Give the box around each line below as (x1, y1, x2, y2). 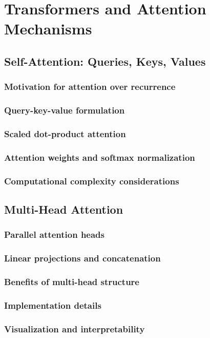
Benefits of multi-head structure (4, 275, 139, 288)
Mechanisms (4, 18, 92, 39)
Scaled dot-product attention (4, 127, 126, 140)
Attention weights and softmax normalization (4, 151, 195, 163)
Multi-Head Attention (4, 201, 123, 217)
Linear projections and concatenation (4, 252, 161, 265)
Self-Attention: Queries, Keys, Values (4, 53, 206, 69)
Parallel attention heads (4, 228, 105, 241)
